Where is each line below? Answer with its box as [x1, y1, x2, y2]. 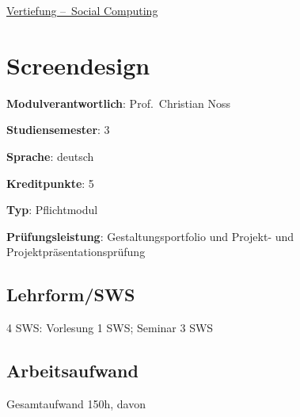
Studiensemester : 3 [6, 121, 110, 138]
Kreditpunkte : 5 [6, 174, 94, 191]
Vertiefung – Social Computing [6, 2, 158, 18]
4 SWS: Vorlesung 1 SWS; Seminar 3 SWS [6, 319, 214, 336]
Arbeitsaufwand [6, 358, 139, 383]
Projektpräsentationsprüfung [6, 243, 146, 260]
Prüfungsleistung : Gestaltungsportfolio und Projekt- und [6, 228, 294, 244]
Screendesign [6, 48, 150, 81]
